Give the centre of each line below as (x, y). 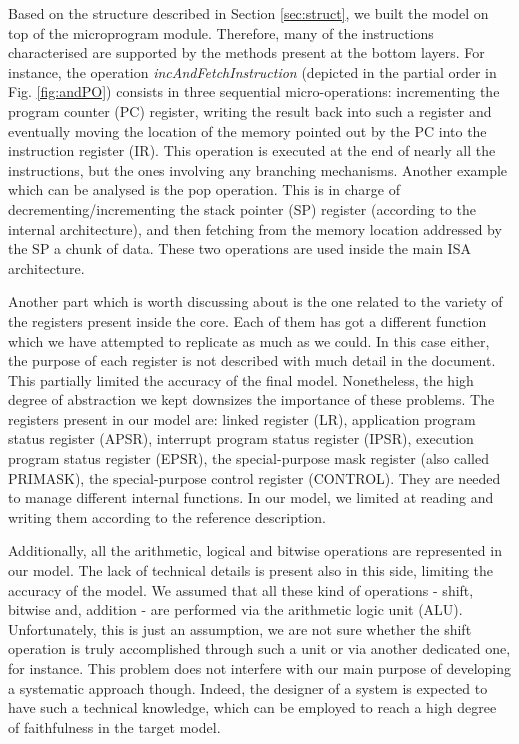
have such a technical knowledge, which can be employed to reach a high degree (252, 707)
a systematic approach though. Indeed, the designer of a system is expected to (248, 687)
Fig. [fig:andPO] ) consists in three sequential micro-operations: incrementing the (254, 91)
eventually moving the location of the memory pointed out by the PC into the (247, 130)
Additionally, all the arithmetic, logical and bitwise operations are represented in (255, 550)
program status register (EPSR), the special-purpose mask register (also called (248, 458)
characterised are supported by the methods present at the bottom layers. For (246, 52)
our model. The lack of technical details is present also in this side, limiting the (251, 570)
